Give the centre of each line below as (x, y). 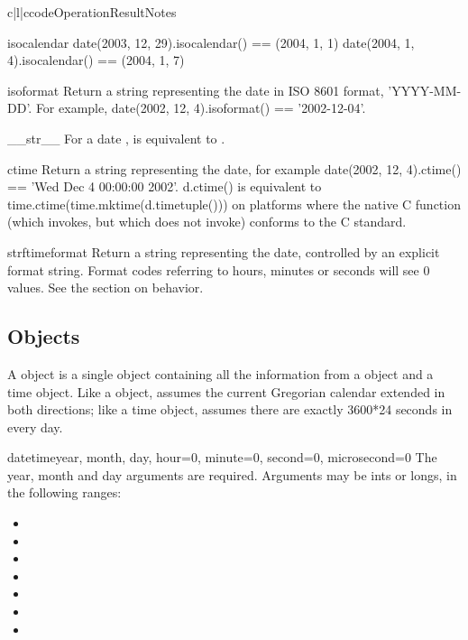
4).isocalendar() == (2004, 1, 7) (96, 60)
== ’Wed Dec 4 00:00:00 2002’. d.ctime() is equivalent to (165, 186)
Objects (44, 336)
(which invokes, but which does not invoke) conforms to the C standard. (207, 222)
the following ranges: (64, 492)
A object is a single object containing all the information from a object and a (220, 373)
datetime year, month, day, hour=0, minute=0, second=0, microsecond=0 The (222, 457)
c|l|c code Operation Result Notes (92, 12)
